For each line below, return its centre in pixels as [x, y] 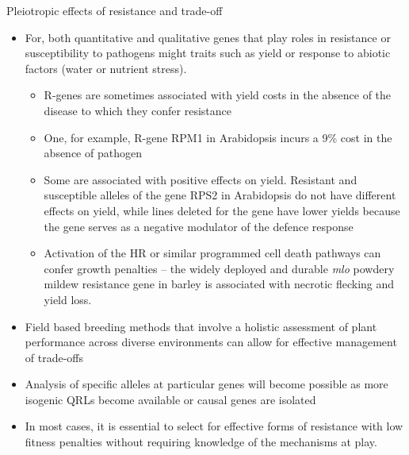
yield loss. [68, 299]
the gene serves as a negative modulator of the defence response [199, 226]
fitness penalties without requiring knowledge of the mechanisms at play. [201, 442]
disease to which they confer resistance [138, 110]
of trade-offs [54, 357]
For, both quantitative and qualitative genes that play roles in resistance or [208, 37]
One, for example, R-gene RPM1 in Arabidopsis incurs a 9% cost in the [218, 137]
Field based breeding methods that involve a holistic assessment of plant [201, 326]
